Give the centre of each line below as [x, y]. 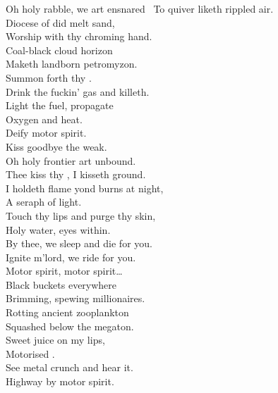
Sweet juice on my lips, [55, 340]
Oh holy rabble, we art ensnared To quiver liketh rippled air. [140, 8]
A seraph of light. [44, 202]
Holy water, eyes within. [58, 229]
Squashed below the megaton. [70, 326]
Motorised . [30, 353]
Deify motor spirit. [46, 133]
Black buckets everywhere [61, 284]
